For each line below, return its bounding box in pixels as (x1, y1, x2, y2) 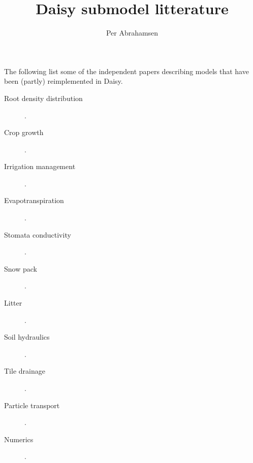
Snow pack (4, 263, 37, 274)
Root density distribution (4, 92, 83, 103)
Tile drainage (4, 366, 45, 376)
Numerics (4, 434, 34, 444)
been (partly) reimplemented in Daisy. (4, 76, 123, 86)
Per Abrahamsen (106, 27, 159, 38)
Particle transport (4, 400, 60, 410)
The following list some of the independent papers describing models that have (4, 65, 249, 76)
